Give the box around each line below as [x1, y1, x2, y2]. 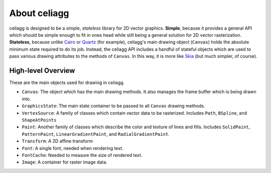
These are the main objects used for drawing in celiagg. [9, 79, 125, 85]
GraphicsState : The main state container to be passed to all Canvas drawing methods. [22, 103, 205, 109]
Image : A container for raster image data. [22, 159, 107, 165]
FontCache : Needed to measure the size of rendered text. [22, 152, 143, 158]
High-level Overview [9, 66, 75, 75]
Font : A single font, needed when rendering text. [22, 145, 123, 151]
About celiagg [9, 8, 70, 19]
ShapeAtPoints [22, 117, 57, 123]
